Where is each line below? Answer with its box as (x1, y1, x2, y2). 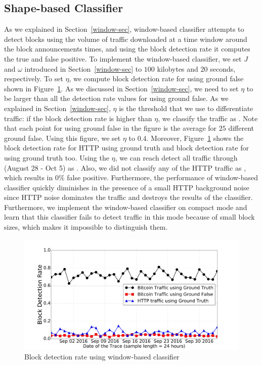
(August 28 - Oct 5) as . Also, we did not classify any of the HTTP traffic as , (4, 162, 246, 173)
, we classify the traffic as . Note (158, 113, 258, 123)
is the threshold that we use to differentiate (119, 102, 253, 113)
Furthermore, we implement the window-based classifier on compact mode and (4, 201, 247, 212)
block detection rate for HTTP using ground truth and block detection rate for (4, 142, 249, 153)
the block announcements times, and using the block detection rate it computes (4, 43, 250, 54)
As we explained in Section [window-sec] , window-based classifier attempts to (4, 24, 244, 34)
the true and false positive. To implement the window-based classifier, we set (4, 53, 242, 64)
